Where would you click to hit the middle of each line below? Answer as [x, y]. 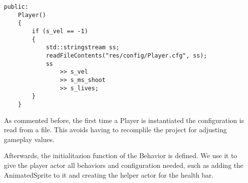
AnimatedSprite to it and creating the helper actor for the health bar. [109, 174]
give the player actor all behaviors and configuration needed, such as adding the [124, 165]
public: [16, 7]
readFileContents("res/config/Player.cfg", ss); [126, 55]
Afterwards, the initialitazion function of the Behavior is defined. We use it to [121, 155]
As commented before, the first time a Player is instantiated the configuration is [124, 120]
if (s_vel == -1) [60, 31]
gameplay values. [29, 139]
